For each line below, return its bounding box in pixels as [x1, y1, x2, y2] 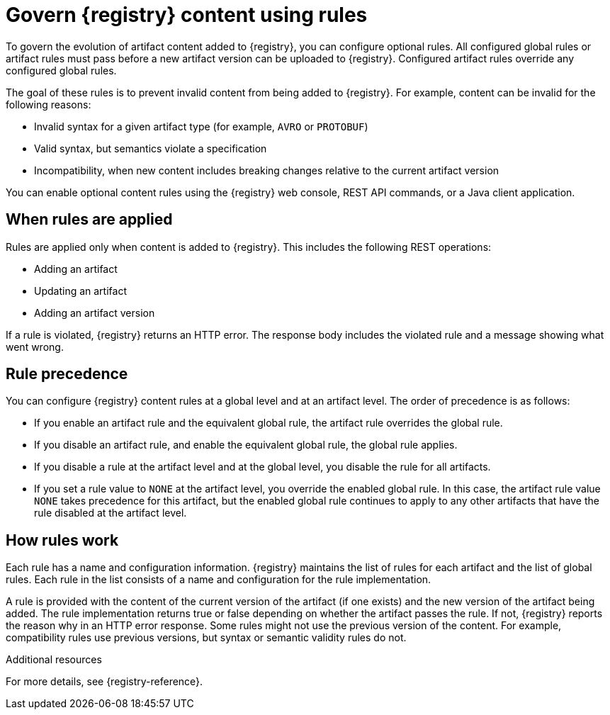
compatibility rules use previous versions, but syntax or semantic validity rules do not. [6, 631, 407, 644]
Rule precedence [6, 365, 128, 383]
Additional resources [6, 653, 102, 666]
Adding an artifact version [34, 306, 155, 319]
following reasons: [6, 98, 91, 111]
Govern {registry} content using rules [6, 3, 368, 27]
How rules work [6, 531, 119, 549]
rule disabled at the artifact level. [34, 507, 187, 519]
